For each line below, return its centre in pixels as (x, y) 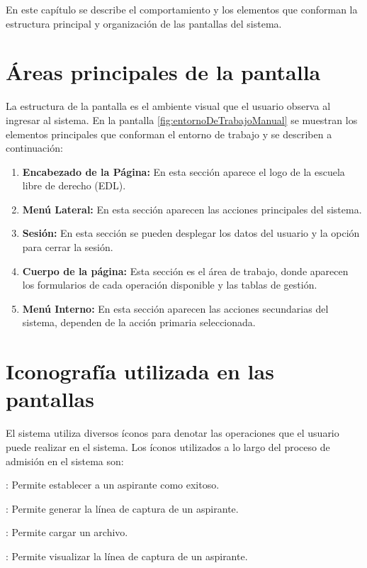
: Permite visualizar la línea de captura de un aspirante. (127, 556)
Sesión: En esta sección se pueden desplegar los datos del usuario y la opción (191, 233)
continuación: (34, 148)
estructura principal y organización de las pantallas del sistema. (144, 23)
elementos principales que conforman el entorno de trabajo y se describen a (169, 134)
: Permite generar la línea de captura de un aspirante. (122, 508)
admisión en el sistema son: (65, 461)
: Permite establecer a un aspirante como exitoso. (113, 485)
